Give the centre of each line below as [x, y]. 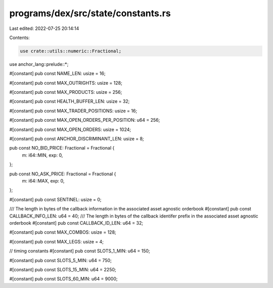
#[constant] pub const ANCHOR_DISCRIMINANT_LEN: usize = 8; [77, 139]
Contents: [19, 38]
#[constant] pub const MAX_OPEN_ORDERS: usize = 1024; [70, 129]
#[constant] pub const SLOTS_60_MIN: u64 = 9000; [63, 279]
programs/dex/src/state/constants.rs [90, 13]
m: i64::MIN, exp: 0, [42, 155]
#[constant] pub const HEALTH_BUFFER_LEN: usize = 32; [70, 101]
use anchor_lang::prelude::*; [39, 64]
